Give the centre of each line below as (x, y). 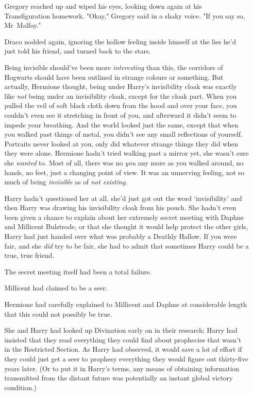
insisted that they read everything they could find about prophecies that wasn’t (123, 339)
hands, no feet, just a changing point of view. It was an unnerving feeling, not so (124, 172)
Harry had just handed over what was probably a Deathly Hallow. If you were (121, 236)
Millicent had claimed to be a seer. (56, 288)
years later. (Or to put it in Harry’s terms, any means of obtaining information (122, 368)
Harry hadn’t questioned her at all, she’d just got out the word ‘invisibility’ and (123, 198)
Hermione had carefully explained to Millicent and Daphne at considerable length (126, 304)
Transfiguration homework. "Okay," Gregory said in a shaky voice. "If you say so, (125, 15)
